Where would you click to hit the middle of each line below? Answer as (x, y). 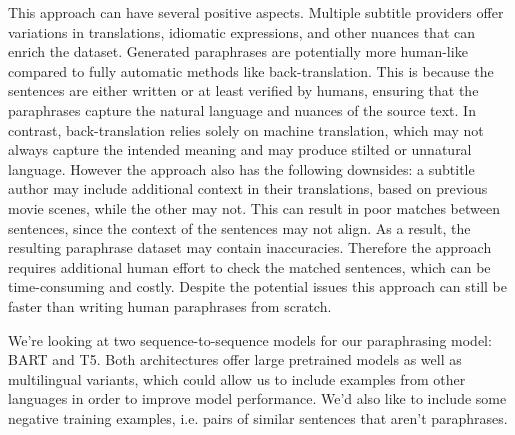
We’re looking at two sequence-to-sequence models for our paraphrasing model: (250, 339)
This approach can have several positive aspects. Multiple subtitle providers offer (256, 12)
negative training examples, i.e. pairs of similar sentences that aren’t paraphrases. (258, 417)
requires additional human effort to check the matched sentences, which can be (249, 266)
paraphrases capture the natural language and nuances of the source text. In (242, 109)
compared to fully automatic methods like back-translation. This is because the (251, 70)
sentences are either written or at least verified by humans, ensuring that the (243, 90)
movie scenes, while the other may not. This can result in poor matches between (254, 207)
